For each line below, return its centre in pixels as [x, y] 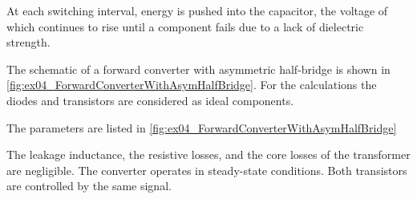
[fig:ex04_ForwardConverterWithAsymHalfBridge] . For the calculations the [192, 85]
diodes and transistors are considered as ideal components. [150, 100]
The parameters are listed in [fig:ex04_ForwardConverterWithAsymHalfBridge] [202, 127]
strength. [28, 42]
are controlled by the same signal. [89, 186]
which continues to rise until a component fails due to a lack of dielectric [185, 26]
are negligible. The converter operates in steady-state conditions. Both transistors [207, 170]
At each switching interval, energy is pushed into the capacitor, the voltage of [197, 10]
